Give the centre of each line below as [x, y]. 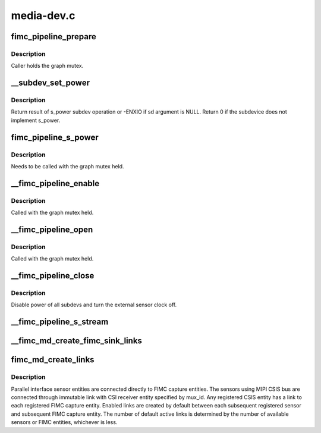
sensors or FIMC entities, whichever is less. [64, 422]
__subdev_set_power [51, 83]
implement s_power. [36, 120]
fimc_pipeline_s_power [55, 137]
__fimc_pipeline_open [52, 229]
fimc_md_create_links [53, 360]
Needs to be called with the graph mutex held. [67, 167]
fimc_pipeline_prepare [53, 37]
